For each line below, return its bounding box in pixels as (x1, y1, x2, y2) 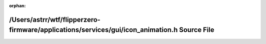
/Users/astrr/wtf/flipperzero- (9, 15, 100, 24)
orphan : (9, 3, 26, 8)
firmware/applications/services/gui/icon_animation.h (9, 26, 178, 34)
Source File (179, 26, 214, 34)
